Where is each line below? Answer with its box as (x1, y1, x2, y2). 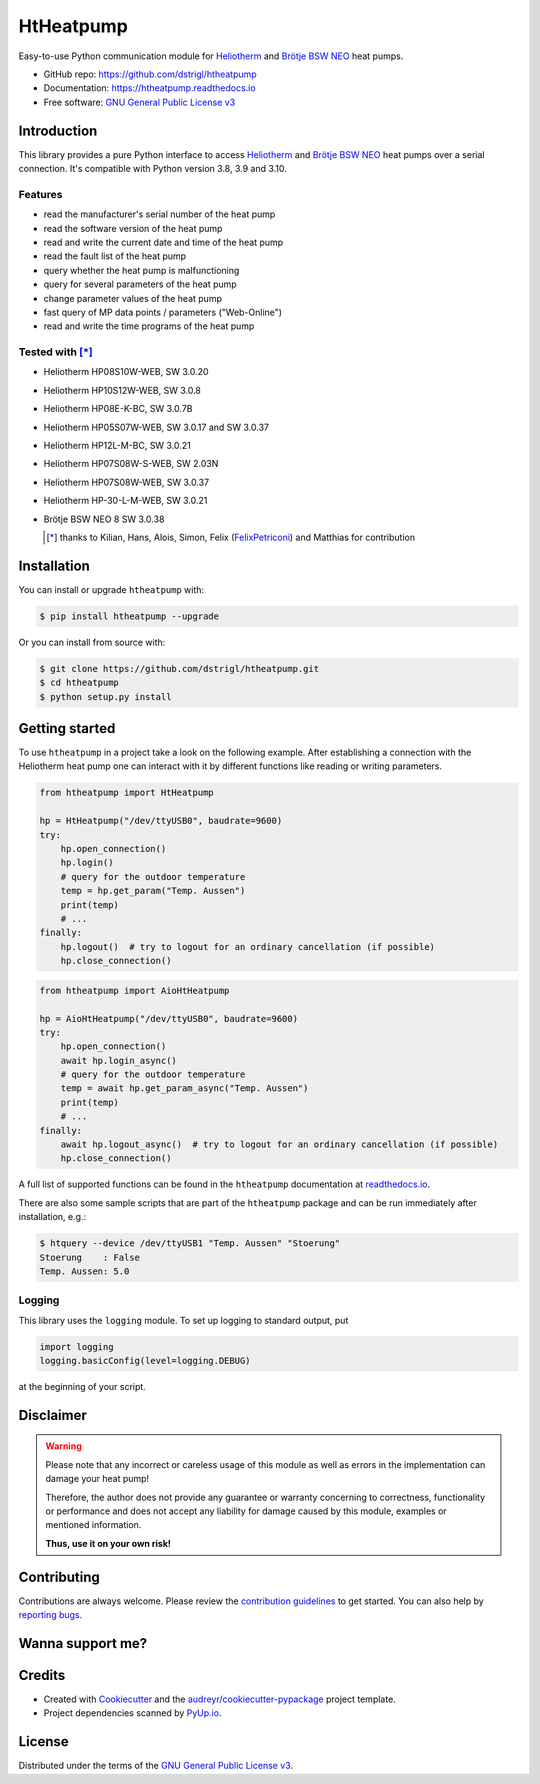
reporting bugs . (18, 1609, 83, 1621)
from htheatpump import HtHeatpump (39, 787, 214, 799)
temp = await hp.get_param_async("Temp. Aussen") (60, 1083, 309, 1094)
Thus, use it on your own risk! (45, 1537, 172, 1549)
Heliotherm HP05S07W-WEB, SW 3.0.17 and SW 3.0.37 (43, 421, 270, 433)
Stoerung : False (39, 1251, 140, 1263)
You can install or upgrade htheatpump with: (18, 583, 205, 595)
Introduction (18, 122, 98, 139)
